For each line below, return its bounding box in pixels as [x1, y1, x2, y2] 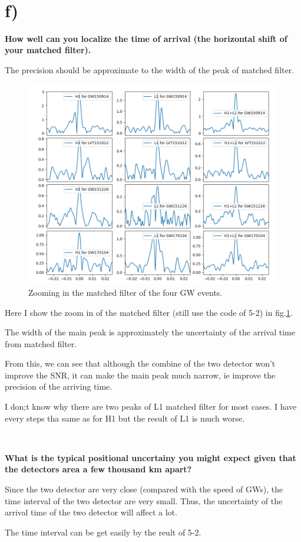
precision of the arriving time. [5, 380, 113, 393]
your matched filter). [5, 44, 91, 56]
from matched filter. [5, 337, 77, 350]
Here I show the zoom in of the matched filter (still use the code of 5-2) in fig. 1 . [5, 306, 293, 318]
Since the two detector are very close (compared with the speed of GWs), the [5, 483, 283, 495]
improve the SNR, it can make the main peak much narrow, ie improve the [5, 368, 276, 381]
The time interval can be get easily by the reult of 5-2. [5, 525, 201, 538]
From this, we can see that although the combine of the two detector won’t [5, 357, 276, 370]
